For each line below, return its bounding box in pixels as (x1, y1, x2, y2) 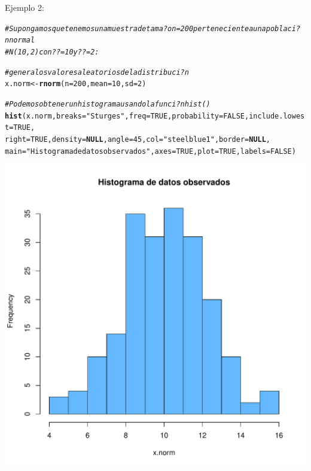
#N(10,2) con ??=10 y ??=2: (5, 47, 99, 56)
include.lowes (249, 111, 305, 120)
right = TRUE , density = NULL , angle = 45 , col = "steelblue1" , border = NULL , (5, 135, 271, 144)
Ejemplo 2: (5, 1, 44, 13)
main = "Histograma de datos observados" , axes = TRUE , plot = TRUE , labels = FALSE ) (5, 147, 296, 156)
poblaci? (266, 24, 301, 33)
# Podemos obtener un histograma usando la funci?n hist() (5, 99, 211, 108)
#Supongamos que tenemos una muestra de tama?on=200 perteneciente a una (5, 24, 266, 33)
